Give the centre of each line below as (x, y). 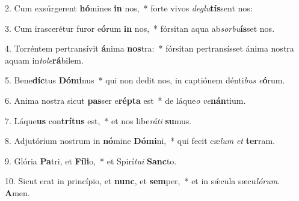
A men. (17, 192)
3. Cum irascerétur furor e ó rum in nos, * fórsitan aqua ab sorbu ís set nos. (140, 28)
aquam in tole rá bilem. (44, 60)
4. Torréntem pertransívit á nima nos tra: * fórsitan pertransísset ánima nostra (149, 48)
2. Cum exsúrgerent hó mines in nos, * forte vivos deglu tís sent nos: (129, 8)
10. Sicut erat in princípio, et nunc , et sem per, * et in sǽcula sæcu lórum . (143, 181)
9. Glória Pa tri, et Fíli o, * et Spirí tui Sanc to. (91, 160)
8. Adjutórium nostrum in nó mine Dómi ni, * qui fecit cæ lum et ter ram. (140, 141)
